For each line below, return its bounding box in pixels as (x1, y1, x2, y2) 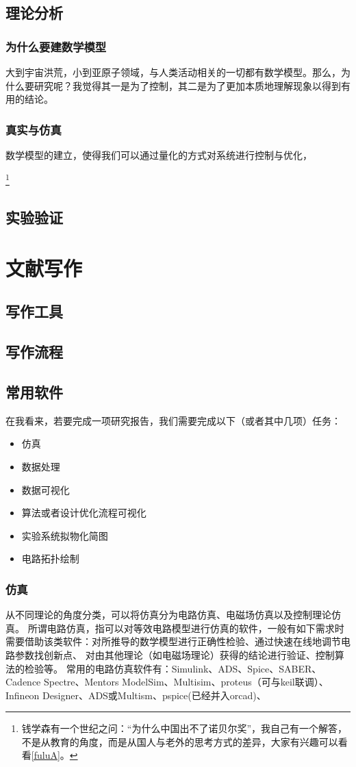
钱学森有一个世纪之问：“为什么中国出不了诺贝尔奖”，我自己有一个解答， (21, 721, 348, 735)
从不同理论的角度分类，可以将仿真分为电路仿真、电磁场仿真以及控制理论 (5, 607, 331, 622)
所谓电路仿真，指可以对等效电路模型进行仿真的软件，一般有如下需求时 (27, 620, 344, 635)
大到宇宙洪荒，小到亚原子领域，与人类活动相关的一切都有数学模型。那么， (5, 65, 341, 79)
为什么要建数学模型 (5, 38, 107, 55)
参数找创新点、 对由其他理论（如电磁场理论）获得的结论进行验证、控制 (14, 647, 335, 662)
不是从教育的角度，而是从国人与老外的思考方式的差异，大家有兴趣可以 (21, 734, 338, 749)
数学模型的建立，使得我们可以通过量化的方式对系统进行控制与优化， (5, 148, 312, 162)
